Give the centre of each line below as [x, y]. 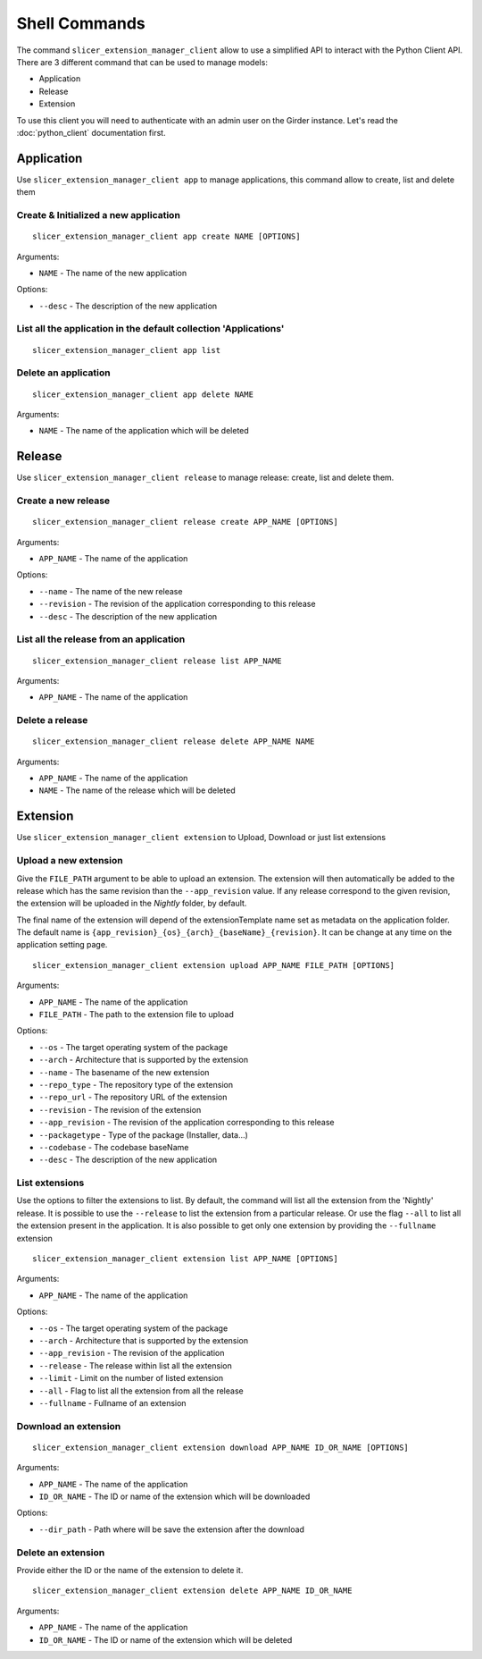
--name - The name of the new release [111, 591]
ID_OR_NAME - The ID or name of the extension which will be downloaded [175, 1496]
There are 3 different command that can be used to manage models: [142, 62]
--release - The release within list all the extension [135, 1365]
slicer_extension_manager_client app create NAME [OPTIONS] [166, 236]
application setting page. [62, 945]
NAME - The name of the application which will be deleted [144, 431]
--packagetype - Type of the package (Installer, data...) [144, 1134]
